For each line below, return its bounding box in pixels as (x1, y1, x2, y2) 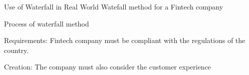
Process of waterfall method (4, 18, 89, 28)
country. (4, 44, 29, 55)
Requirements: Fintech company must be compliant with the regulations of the (4, 35, 246, 45)
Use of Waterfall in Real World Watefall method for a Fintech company (4, 1, 223, 11)
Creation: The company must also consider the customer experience (4, 61, 211, 72)
